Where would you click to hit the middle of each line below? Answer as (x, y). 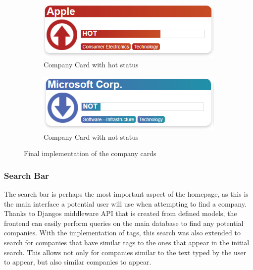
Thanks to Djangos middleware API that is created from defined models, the (121, 213)
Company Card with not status (91, 136)
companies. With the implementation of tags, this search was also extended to (123, 233)
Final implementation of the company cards (90, 153)
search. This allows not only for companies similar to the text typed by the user (125, 252)
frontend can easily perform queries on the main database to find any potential (124, 223)
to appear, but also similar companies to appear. (78, 262)
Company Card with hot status (91, 65)
